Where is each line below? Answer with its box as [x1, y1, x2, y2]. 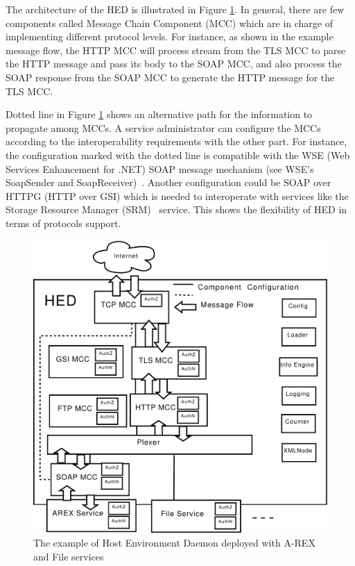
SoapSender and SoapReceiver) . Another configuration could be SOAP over [6, 175, 331, 190]
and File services [33, 549, 104, 563]
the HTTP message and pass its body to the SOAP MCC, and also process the [6, 56, 342, 71]
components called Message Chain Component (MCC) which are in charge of [6, 15, 333, 30]
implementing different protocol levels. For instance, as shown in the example [6, 29, 334, 44]
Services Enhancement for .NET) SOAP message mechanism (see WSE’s [6, 161, 314, 176]
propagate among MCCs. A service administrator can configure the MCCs [6, 120, 321, 135]
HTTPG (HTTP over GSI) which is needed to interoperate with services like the [6, 188, 349, 203]
